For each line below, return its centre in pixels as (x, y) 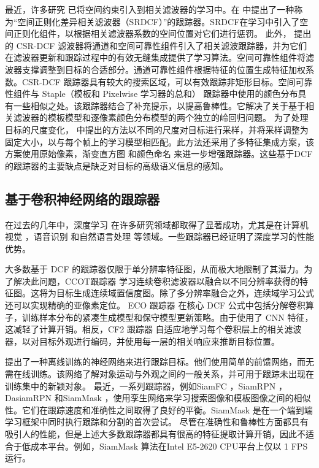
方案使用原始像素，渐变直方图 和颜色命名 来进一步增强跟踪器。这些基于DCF (159, 154)
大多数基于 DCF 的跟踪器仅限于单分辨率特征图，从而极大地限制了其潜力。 (155, 269)
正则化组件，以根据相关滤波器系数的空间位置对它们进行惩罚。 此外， (152, 33)
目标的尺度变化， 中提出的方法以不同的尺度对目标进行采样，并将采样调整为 (157, 129)
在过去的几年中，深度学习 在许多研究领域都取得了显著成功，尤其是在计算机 (157, 224)
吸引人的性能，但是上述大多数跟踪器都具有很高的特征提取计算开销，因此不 (155, 434)
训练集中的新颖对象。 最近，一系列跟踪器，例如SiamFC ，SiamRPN (140, 386)
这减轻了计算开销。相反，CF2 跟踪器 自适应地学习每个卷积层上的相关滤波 (153, 329)
